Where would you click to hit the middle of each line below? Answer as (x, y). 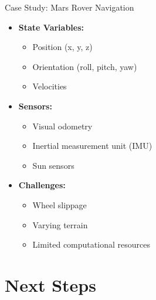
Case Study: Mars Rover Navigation (69, 7)
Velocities (50, 86)
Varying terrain (60, 224)
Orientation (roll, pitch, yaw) (85, 66)
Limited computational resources (91, 244)
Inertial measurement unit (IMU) (92, 146)
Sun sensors (53, 165)
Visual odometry (62, 126)
